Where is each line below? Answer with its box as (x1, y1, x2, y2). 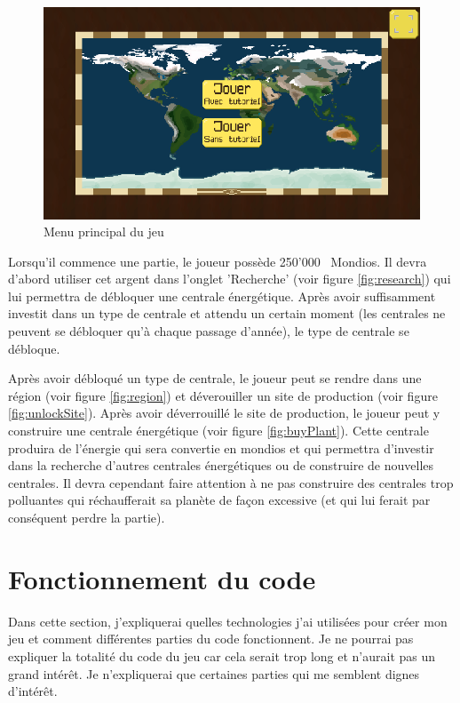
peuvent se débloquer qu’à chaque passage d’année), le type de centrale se (8, 322, 409, 340)
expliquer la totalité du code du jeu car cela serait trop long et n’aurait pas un (8, 646, 436, 665)
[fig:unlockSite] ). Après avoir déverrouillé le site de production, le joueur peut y (8, 403, 440, 422)
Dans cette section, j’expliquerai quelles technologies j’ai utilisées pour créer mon (8, 611, 448, 630)
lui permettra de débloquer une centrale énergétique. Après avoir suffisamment (8, 286, 436, 305)
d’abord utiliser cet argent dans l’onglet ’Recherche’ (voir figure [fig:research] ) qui (8, 269, 451, 288)
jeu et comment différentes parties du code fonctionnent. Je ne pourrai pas (8, 629, 414, 648)
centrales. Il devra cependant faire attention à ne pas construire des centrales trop (8, 473, 454, 491)
